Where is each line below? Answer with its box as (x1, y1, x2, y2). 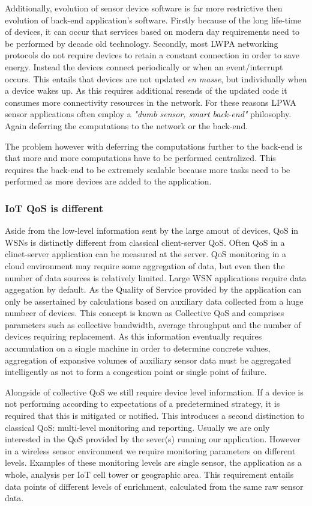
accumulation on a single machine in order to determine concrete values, (5, 342, 271, 355)
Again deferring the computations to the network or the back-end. (5, 119, 248, 132)
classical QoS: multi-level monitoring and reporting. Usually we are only (5, 421, 270, 433)
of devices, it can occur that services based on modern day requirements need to (5, 25, 299, 38)
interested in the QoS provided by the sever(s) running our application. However (5, 433, 301, 445)
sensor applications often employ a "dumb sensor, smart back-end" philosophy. (5, 108, 292, 120)
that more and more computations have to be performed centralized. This (5, 151, 276, 164)
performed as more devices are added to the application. (5, 175, 212, 187)
